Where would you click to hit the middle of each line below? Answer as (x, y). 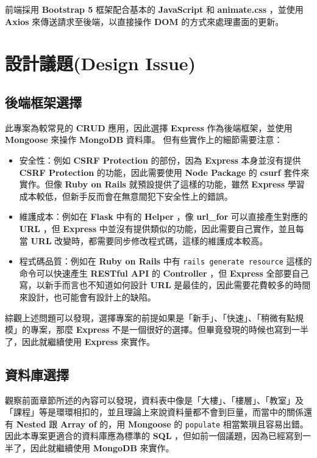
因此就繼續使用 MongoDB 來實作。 (102, 447)
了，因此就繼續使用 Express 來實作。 (80, 341)
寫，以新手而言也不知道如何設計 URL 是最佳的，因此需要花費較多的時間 (165, 285)
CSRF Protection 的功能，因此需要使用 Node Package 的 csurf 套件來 (164, 172)
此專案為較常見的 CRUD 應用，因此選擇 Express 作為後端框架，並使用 (149, 127)
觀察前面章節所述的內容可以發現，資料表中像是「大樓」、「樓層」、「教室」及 (154, 400)
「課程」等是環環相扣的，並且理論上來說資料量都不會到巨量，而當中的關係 (154, 412)
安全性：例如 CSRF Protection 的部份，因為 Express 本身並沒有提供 (160, 160)
